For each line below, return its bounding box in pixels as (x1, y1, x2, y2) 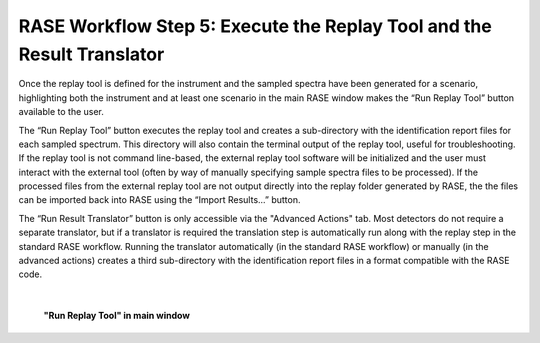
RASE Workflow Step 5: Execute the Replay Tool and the (18, 15, 492, 37)
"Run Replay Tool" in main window (43, 310, 190, 322)
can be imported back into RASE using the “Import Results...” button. (18, 194, 301, 206)
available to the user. (18, 106, 105, 118)
